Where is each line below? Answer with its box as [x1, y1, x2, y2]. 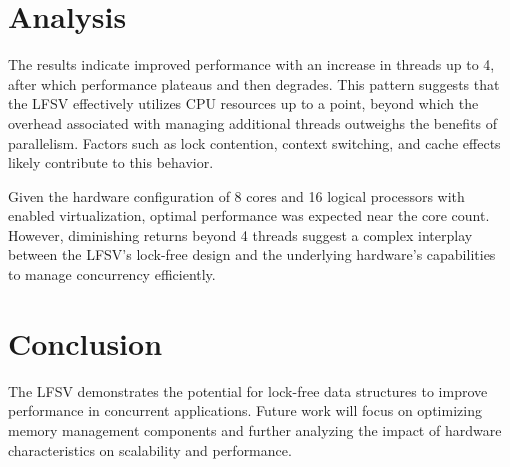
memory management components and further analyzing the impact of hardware [8, 419, 502, 440]
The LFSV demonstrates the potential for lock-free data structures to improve [8, 380, 488, 401]
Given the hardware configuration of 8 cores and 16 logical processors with [8, 185, 465, 206]
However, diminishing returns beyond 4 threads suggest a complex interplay [8, 224, 473, 245]
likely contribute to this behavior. [8, 152, 214, 173]
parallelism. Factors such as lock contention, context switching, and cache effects [8, 132, 501, 153]
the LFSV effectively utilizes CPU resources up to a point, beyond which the [8, 93, 479, 114]
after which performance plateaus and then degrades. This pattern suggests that [8, 73, 500, 94]
